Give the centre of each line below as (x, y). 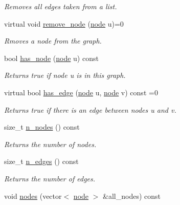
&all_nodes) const (132, 196)
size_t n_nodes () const (42, 127)
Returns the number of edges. (50, 178)
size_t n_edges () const (41, 161)
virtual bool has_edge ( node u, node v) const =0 (81, 92)
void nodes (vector (33, 196)
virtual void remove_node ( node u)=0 (64, 23)
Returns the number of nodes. (50, 144)
